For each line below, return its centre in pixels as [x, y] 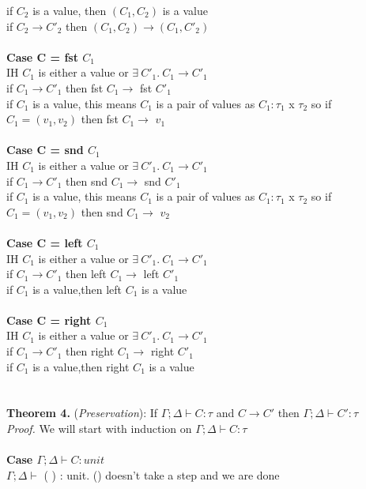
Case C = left [45, 242]
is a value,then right [81, 366]
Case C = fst [42, 56]
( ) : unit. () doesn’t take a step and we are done [162, 474]
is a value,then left [77, 289]
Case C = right [49, 320]
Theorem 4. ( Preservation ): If [82, 413]
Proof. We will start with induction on [99, 429]
